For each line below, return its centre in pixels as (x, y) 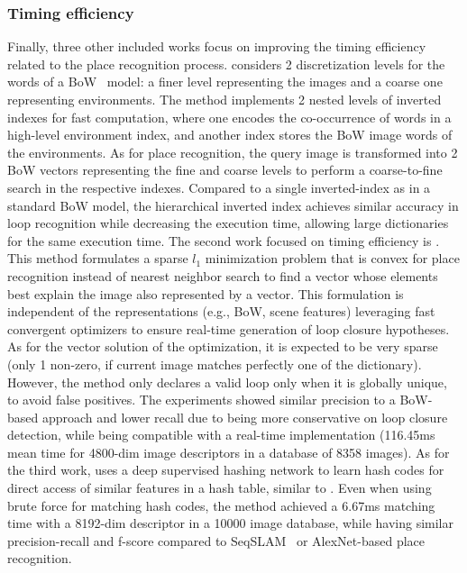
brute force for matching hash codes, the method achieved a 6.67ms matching (221, 505)
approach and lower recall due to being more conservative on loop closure (245, 417)
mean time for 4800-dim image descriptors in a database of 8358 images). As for (229, 452)
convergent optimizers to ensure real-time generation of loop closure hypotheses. (229, 328)
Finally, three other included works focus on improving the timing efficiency (217, 46)
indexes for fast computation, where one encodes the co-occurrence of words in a (229, 117)
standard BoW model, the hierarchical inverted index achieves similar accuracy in (233, 205)
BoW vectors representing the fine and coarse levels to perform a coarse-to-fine (225, 170)
